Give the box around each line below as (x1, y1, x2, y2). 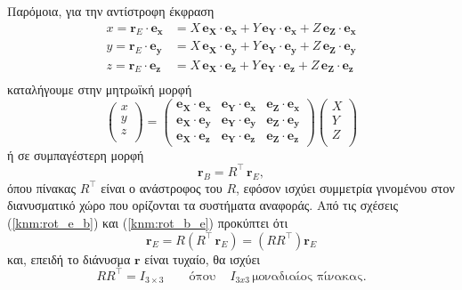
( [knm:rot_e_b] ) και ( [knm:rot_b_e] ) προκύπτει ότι (7, 213, 288, 231)
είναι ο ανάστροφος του (101, 178, 223, 197)
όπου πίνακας (7, 178, 76, 197)
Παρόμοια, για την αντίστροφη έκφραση (7, 2, 215, 20)
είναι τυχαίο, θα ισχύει (144, 249, 261, 268)
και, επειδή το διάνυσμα (7, 249, 131, 268)
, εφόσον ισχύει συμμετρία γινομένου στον (236, 178, 455, 197)
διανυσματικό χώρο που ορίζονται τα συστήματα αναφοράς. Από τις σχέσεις (7, 196, 399, 214)
